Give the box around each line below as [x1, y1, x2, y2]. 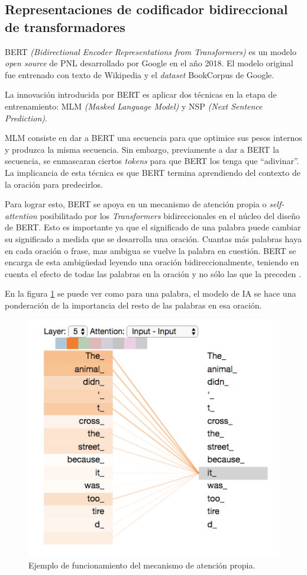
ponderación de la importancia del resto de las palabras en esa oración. [5, 298, 262, 311]
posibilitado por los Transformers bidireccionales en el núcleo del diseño [40, 209, 300, 221]
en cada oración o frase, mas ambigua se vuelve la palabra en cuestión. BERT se [5, 244, 296, 256]
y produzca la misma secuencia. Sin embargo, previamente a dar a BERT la [5, 143, 280, 155]
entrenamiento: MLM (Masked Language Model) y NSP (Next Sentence [5, 99, 263, 112]
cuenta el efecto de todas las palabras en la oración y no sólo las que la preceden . [5, 267, 301, 280]
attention [5, 209, 37, 221]
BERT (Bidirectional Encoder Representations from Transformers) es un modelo [5, 45, 296, 57]
